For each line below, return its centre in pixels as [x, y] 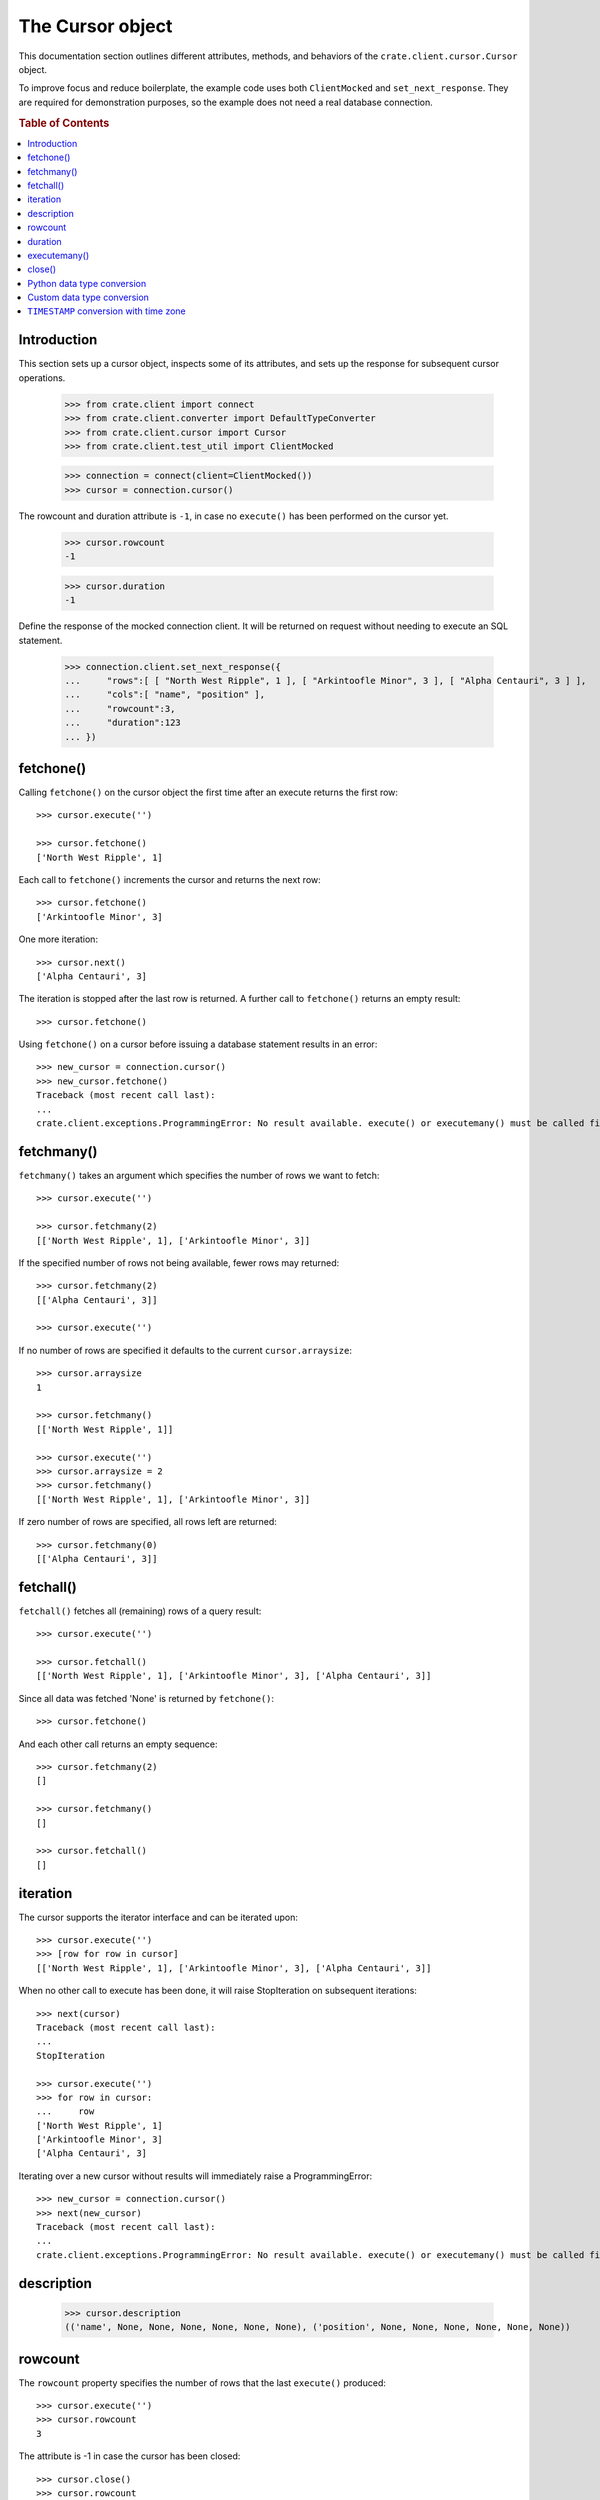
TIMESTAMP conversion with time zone [106, 311]
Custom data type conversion [88, 297]
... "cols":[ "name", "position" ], [164, 694]
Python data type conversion [87, 283]
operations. [42, 377]
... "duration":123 [123, 723]
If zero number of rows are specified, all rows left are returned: [147, 1522]
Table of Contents [64, 123]
